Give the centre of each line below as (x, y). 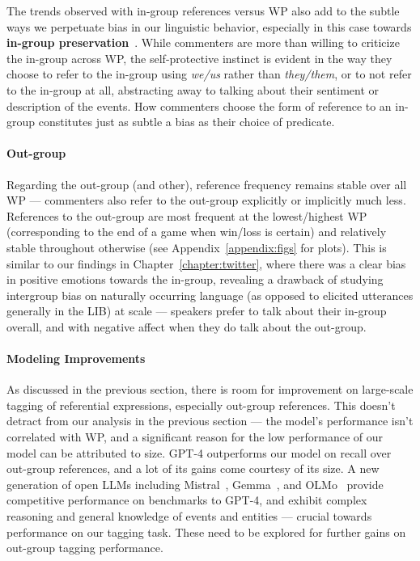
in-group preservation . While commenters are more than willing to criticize (203, 42)
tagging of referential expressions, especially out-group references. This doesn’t (201, 405)
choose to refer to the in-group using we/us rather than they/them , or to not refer (209, 74)
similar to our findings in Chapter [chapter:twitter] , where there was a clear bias (206, 263)
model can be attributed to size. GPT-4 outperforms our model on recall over (199, 452)
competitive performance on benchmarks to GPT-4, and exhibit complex (187, 500)
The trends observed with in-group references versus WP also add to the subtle (203, 11)
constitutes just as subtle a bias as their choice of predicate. (187, 122)
